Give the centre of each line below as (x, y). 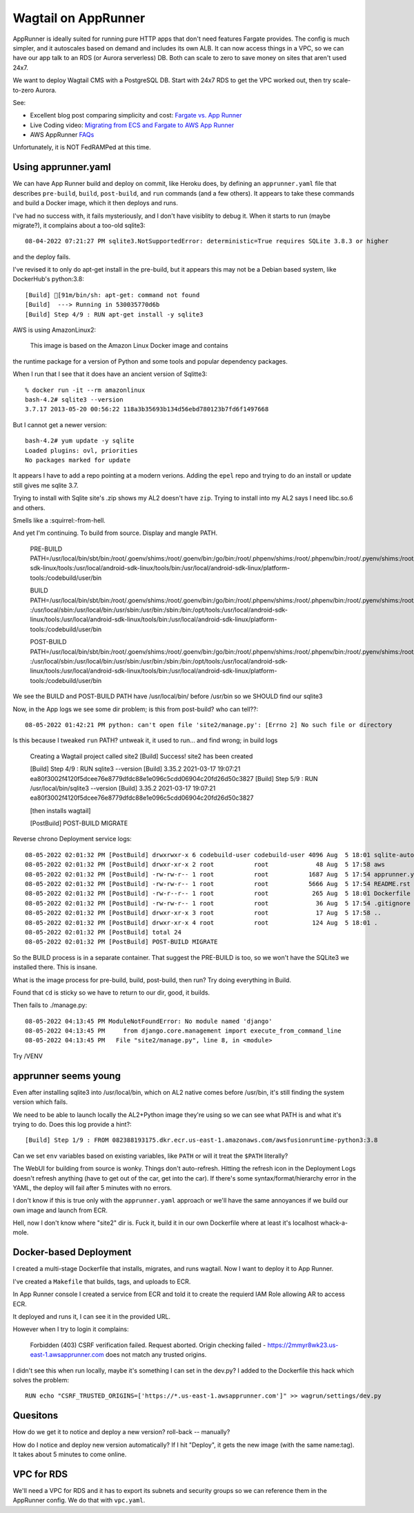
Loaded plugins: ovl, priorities (81, 450)
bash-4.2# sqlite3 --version (74, 400)
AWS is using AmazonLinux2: (55, 330)
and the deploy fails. (42, 256)
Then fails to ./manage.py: (50, 1005)
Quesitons (36, 1416)
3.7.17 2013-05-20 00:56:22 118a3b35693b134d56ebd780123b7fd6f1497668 (147, 409)
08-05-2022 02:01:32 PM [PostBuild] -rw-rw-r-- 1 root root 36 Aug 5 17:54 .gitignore (218, 903)
